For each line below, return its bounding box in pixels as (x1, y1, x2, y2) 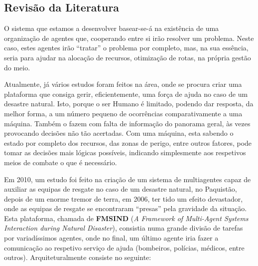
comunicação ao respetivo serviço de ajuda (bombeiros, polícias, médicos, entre (4, 242, 245, 253)
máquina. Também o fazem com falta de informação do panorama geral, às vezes (4, 118, 251, 128)
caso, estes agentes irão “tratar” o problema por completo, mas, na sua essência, (4, 42, 249, 53)
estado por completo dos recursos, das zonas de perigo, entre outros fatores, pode (4, 137, 252, 148)
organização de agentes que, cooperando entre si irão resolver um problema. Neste (4, 32, 254, 43)
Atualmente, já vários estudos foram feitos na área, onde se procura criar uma (4, 79, 242, 89)
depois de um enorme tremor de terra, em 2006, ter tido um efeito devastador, (4, 193, 243, 204)
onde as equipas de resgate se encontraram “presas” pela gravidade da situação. (4, 203, 247, 214)
